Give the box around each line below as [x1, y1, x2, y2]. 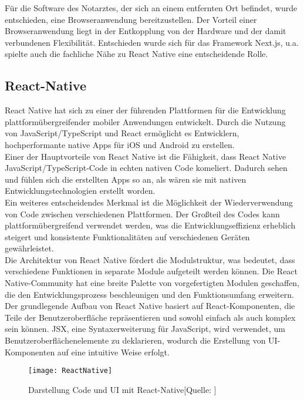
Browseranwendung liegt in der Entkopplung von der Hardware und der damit [5, 25, 286, 37]
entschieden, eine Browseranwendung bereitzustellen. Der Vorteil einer [5, 13, 257, 25]
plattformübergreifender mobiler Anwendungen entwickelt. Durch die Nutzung [5, 115, 286, 127]
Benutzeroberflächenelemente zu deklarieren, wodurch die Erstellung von [5, 334, 266, 347]
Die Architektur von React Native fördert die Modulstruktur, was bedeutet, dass [5, 253, 295, 265]
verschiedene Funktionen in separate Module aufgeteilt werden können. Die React [5, 265, 298, 277]
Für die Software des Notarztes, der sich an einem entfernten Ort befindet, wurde [5, 2, 298, 14]
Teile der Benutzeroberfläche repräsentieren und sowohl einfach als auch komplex [5, 311, 296, 323]
